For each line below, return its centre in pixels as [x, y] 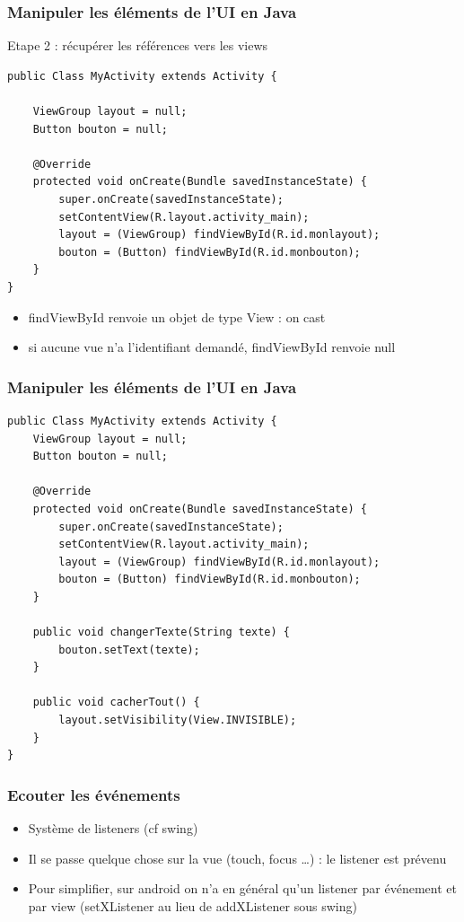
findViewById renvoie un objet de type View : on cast [177, 316]
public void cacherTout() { [116, 702]
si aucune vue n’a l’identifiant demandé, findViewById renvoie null [212, 347]
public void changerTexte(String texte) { [161, 632]
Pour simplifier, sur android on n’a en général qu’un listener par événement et [242, 888]
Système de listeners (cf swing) [113, 828]
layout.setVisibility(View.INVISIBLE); [178, 720]
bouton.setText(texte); [129, 650]
